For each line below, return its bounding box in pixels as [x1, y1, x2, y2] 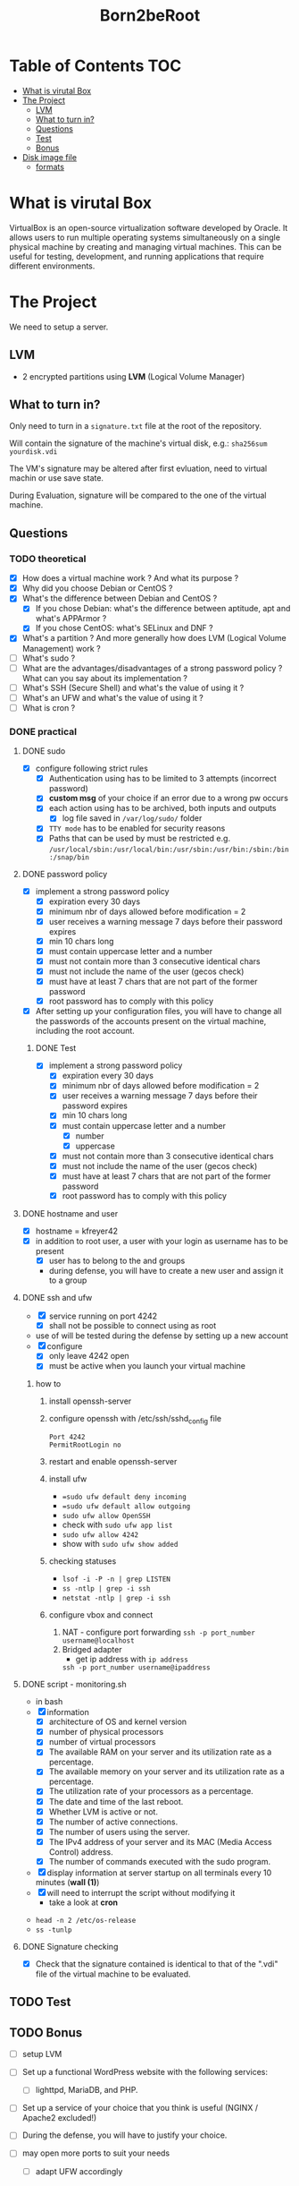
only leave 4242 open [48, 1351, 129, 1362]
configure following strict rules [35, 763, 149, 774]
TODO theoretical [9, 552, 87, 565]
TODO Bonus [9, 2025, 83, 2040]
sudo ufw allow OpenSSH [62, 1512, 151, 1521]
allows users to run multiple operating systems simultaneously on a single [9, 232, 281, 243]
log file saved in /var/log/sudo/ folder [62, 813, 203, 824]
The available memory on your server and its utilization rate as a [48, 1766, 286, 1777]
